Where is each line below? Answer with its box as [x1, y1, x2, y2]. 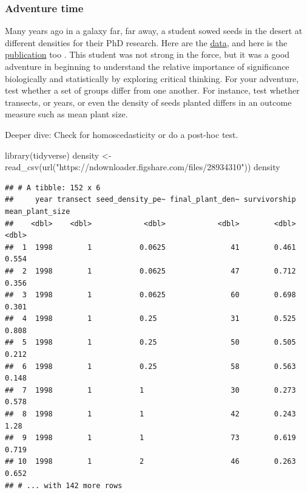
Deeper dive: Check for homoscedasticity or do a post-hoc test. [5, 128, 238, 140]
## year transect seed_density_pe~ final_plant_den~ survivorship [5, 195, 296, 204]
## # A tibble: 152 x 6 [5, 183, 101, 192]
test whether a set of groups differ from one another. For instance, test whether [5, 84, 300, 97]
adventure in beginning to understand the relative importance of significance [5, 60, 289, 72]
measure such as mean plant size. [5, 108, 128, 120]
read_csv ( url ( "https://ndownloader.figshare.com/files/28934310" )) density [5, 160, 280, 173]
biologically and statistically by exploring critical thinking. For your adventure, [5, 72, 299, 84]
